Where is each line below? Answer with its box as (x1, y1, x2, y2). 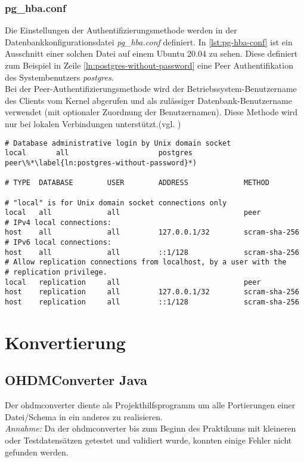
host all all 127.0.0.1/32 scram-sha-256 (5, 228, 299, 237)
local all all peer (5, 208, 261, 217)
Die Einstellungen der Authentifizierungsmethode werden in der (5, 24, 237, 36)
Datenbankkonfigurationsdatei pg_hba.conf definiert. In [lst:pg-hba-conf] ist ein (5, 35, 293, 48)
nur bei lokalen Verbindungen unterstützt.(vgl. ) (5, 117, 181, 130)
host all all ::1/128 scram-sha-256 (5, 248, 299, 257)
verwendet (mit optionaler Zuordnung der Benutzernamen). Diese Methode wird (5, 106, 298, 118)
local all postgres (5, 149, 193, 158)
